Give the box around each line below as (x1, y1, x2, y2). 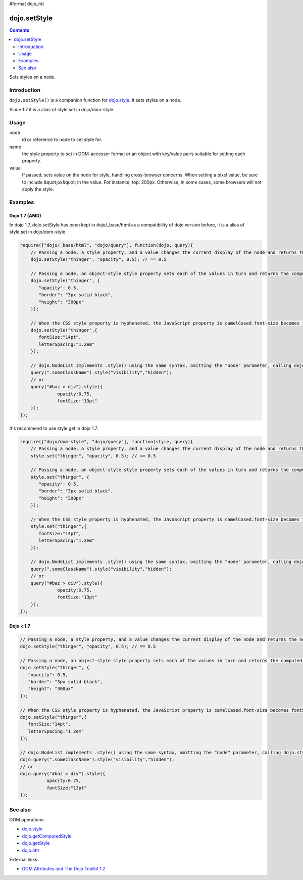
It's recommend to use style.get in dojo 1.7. (9, 425, 98, 431)
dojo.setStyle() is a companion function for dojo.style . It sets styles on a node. (9, 97, 182, 103)
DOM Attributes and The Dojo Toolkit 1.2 (22, 866, 106, 872)
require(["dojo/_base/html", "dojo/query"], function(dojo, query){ (20, 243, 193, 248)
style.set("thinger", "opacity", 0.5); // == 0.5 (30, 453, 156, 458)
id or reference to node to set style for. (22, 136, 103, 143)
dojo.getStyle (22, 840, 50, 846)
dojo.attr (22, 847, 40, 853)
